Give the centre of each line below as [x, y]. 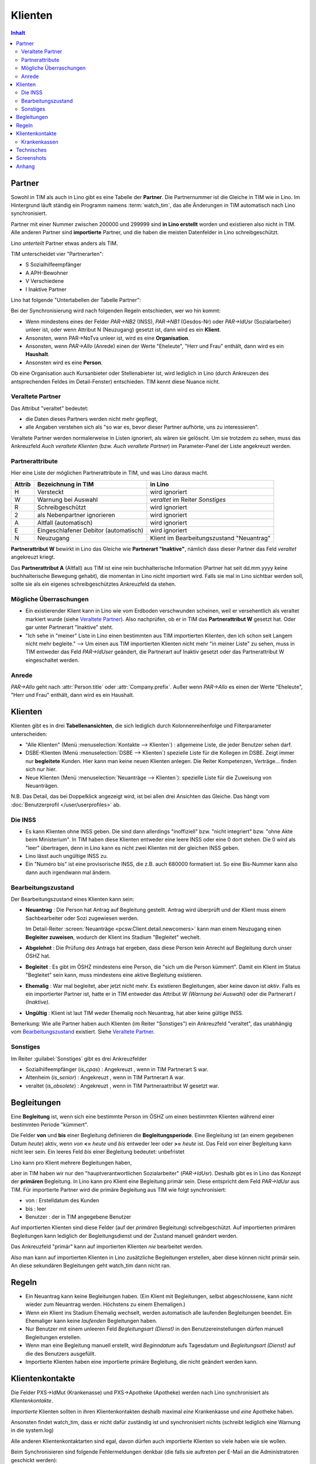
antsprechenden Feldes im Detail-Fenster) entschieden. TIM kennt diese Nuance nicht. [116, 381]
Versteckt [50, 492]
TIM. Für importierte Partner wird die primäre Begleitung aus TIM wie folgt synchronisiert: [118, 1189]
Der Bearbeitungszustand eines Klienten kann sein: [73, 899]
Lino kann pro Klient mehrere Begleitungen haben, [71, 1162]
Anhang [25, 166]
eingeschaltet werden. [52, 660]
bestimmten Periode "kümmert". [49, 1125]
